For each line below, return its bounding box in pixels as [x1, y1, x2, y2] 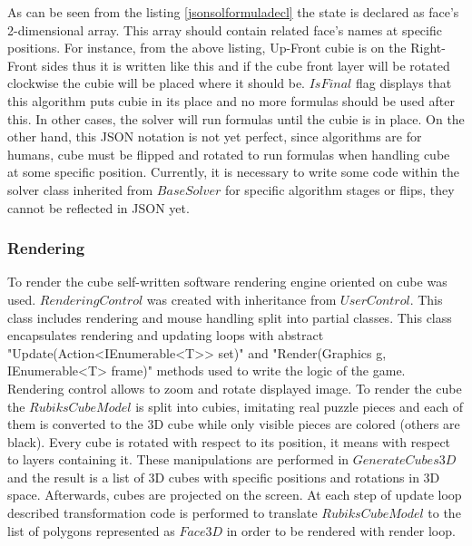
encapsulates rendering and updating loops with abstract [7, 326, 324, 345]
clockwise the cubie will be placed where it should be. [7, 73, 306, 93]
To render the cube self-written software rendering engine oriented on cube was [7, 272, 447, 291]
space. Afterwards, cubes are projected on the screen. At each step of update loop [7, 485, 462, 504]
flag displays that [355, 73, 452, 93]
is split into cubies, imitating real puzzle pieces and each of [135, 396, 463, 415]
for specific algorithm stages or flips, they [224, 180, 455, 199]
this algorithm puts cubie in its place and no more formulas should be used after [7, 91, 455, 110]
